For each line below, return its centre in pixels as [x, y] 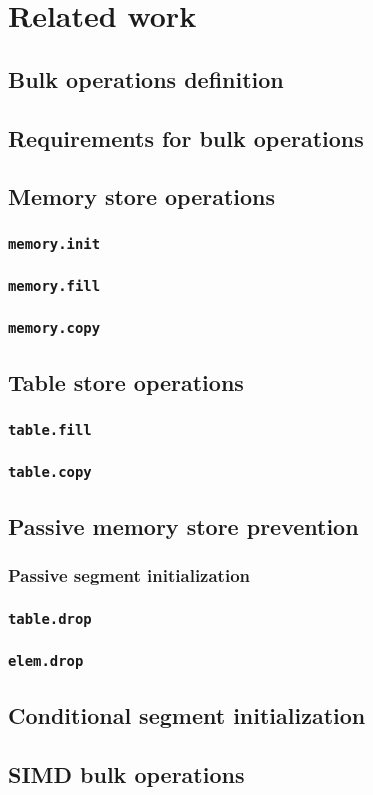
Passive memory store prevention [183, 525]
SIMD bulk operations [126, 774]
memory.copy [54, 328]
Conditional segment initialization [187, 715]
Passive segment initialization [129, 575]
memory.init [54, 243]
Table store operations [126, 382]
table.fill [50, 429]
